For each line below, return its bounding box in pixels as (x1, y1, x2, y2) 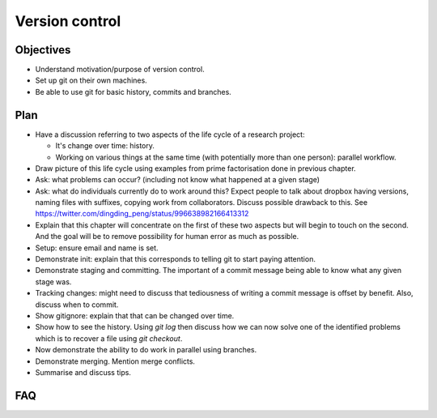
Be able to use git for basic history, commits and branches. (35, 87, 232, 96)
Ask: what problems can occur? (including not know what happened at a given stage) (35, 175, 320, 185)
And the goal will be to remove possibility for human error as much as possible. (35, 232, 299, 241)
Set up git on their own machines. (35, 75, 147, 85)
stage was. (35, 276, 72, 287)
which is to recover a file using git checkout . (35, 333, 183, 343)
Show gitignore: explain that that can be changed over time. (35, 311, 235, 320)
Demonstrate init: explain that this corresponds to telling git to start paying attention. (35, 254, 316, 264)
